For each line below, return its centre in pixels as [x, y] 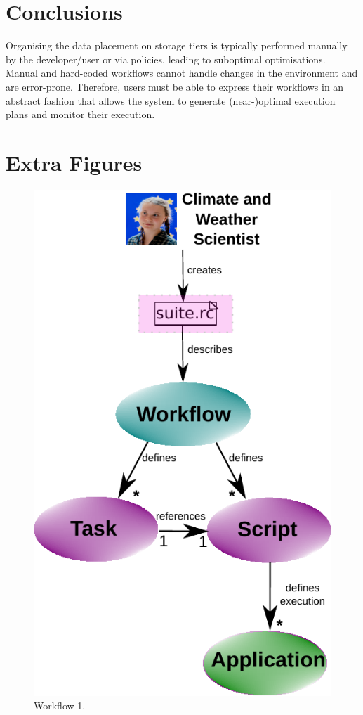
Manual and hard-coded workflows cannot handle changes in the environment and [182, 73]
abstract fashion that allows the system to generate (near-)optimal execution [171, 100]
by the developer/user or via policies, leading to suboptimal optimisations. [166, 59]
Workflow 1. [60, 706]
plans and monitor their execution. [80, 114]
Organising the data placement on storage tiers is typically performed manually [177, 45]
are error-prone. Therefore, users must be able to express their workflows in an [175, 86]
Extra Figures [74, 162]
